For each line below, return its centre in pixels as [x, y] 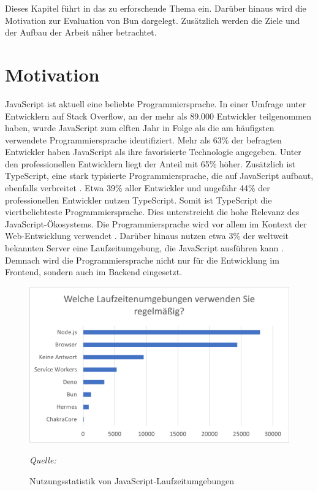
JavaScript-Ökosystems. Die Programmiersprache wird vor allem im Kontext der [156, 223]
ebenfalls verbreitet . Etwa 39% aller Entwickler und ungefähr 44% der [138, 188]
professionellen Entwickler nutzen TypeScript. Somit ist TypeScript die [138, 200]
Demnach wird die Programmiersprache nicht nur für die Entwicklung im [142, 260]
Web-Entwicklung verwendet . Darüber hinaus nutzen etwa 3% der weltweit [147, 236]
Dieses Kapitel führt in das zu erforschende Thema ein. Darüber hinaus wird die [156, 8]
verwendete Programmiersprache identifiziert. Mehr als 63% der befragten [143, 139]
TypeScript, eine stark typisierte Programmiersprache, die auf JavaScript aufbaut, [159, 176]
